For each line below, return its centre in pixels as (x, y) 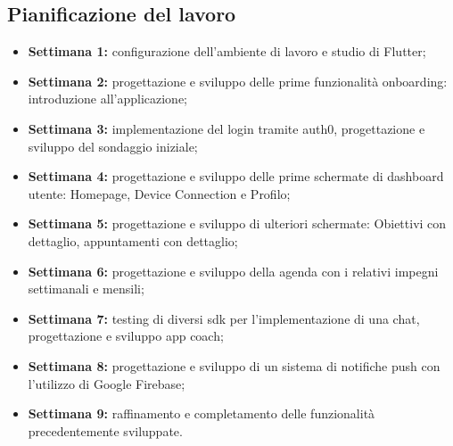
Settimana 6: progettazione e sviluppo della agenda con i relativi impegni (233, 271)
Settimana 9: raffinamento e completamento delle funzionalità (202, 413)
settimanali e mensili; (86, 289)
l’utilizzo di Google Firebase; (107, 383)
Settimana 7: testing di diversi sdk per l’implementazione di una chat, (224, 318)
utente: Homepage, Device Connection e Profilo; (159, 193)
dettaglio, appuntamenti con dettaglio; (133, 240)
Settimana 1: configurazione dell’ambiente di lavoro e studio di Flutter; (227, 51)
